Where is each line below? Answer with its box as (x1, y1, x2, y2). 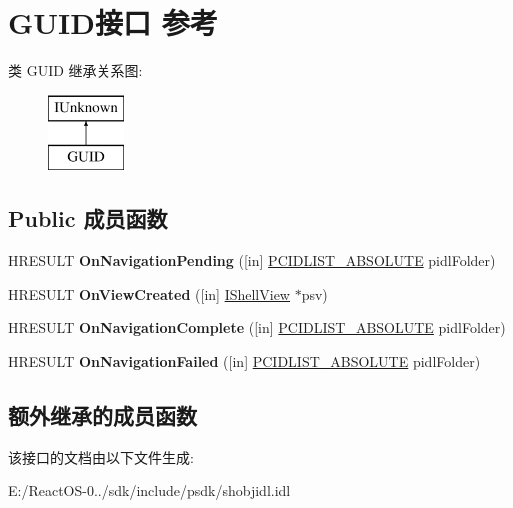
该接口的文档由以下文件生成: (8, 446, 194, 467)
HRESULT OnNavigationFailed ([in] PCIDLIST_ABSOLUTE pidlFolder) (8, 350, 481, 371)
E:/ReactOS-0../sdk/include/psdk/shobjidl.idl (8, 480, 291, 501)
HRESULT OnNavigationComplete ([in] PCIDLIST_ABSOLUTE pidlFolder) (8, 317, 506, 338)
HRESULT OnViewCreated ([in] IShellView (8, 283, 290, 304)
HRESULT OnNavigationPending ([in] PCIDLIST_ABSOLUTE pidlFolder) (8, 250, 496, 271)
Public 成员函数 (8, 203, 168, 234)
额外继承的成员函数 (8, 399, 197, 430)
